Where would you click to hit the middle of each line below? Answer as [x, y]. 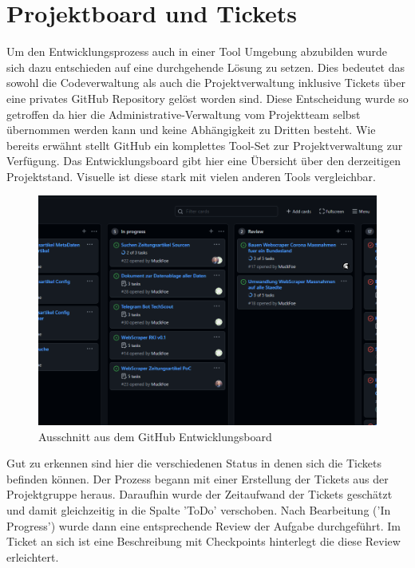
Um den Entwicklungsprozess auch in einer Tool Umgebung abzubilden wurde [197, 51]
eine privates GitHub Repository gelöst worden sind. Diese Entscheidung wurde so [207, 98]
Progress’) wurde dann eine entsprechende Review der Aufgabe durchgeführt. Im [204, 525]
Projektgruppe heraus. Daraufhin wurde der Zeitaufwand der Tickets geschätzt [200, 494]
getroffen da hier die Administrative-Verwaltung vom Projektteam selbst [184, 114]
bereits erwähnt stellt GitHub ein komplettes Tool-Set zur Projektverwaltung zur [205, 145]
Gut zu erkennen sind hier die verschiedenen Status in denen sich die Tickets [194, 463]
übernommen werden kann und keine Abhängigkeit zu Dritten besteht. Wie [191, 130]
